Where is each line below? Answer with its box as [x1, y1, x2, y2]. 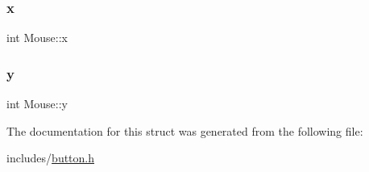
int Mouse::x [6, 29, 68, 46]
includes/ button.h [6, 149, 95, 166]
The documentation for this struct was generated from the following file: [6, 122, 363, 139]
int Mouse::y [6, 95, 68, 112]
